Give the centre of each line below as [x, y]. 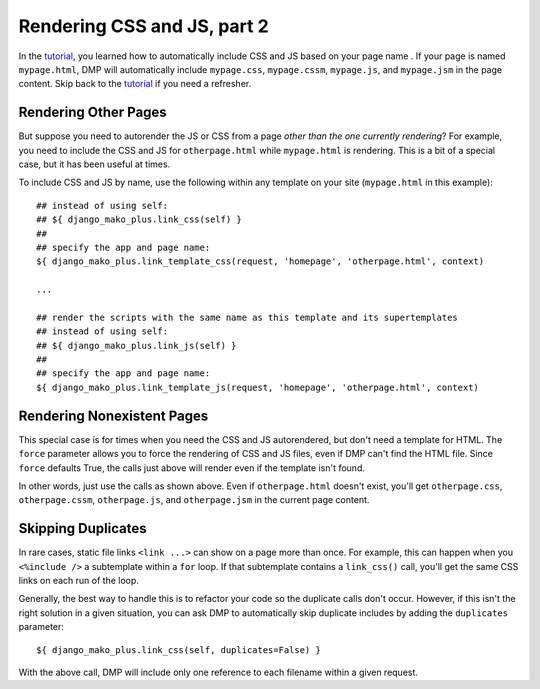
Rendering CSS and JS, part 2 [143, 26]
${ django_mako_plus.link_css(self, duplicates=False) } [179, 649]
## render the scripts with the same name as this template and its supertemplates [247, 317]
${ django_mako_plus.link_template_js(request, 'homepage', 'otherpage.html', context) [258, 387]
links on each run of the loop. [79, 581]
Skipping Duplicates [82, 528]
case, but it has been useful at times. [94, 164]
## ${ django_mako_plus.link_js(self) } [136, 345]
